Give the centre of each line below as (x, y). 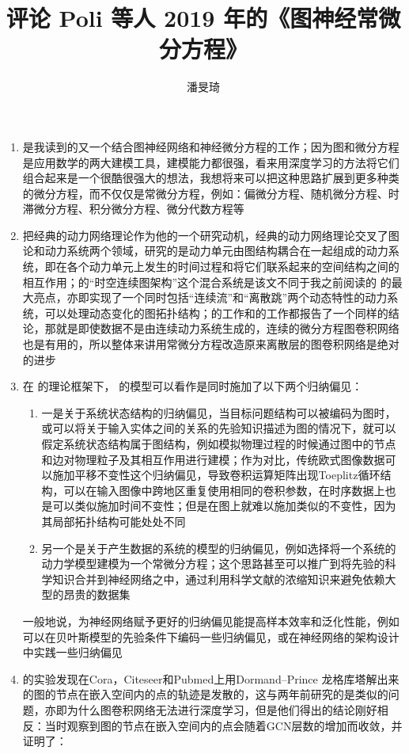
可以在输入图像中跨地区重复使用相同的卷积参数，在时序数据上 (224, 490)
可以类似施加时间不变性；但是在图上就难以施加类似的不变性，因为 (224, 506)
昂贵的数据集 (97, 594)
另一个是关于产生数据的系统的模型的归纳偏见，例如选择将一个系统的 (219, 548)
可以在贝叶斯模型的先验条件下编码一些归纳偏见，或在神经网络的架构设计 (211, 636)
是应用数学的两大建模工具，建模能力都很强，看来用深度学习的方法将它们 (211, 162)
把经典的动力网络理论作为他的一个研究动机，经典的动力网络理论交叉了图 (211, 235)
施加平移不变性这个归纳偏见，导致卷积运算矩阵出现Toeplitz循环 (216, 475)
